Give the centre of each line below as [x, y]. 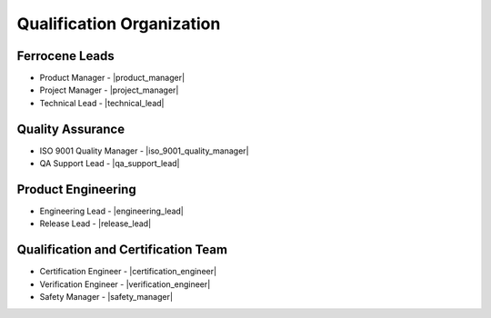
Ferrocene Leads [66, 56]
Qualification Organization [119, 24]
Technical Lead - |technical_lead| [102, 103]
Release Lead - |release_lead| [95, 224]
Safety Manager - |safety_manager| [106, 297]
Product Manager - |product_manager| [112, 78]
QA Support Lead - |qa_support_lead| [110, 164]
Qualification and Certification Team [122, 250]
